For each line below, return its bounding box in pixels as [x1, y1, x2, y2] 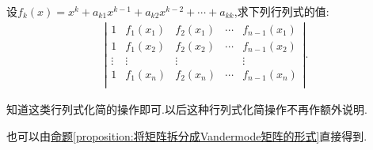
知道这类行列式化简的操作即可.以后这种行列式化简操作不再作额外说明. [6, 100, 367, 117]
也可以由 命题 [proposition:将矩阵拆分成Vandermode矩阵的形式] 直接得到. [6, 127, 367, 144]
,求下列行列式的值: [234, 3, 329, 19]
